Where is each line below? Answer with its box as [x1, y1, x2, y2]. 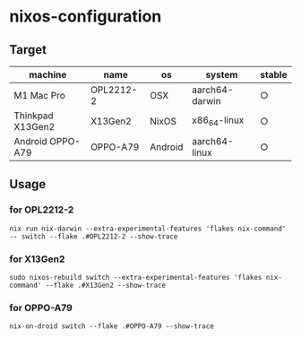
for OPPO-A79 [9, 301, 73, 314]
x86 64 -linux [192, 114, 245, 128]
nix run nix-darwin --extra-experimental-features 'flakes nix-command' [9, 224, 287, 233]
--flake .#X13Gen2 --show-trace [45, 281, 167, 290]
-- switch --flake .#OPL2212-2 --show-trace [9, 231, 178, 241]
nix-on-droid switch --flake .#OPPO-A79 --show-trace [9, 322, 215, 331]
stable [259, 69, 288, 81]
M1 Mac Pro [13, 90, 65, 101]
